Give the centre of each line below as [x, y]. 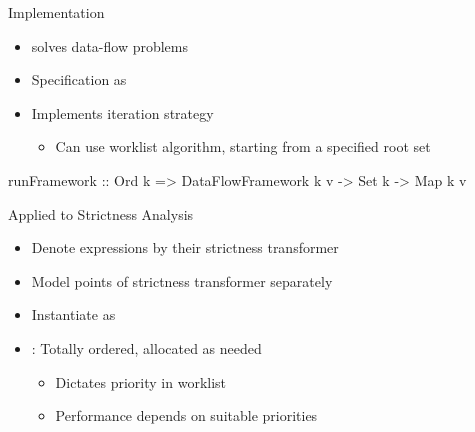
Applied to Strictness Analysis [101, 213]
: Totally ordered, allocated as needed [146, 347]
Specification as [79, 79]
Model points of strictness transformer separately [182, 280]
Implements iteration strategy [122, 112]
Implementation [56, 12]
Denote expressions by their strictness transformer [185, 247]
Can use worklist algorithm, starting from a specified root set [243, 146]
